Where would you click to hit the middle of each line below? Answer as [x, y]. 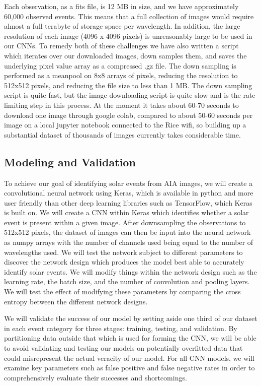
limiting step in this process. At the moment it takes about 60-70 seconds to [121, 105]
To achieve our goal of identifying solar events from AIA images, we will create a [128, 183]
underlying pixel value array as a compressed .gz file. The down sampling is [120, 65]
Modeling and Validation [70, 162]
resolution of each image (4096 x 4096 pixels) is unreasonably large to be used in [128, 36]
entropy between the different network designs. [76, 301]
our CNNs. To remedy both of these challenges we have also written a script [121, 46]
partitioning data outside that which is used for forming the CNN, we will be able [130, 338]
